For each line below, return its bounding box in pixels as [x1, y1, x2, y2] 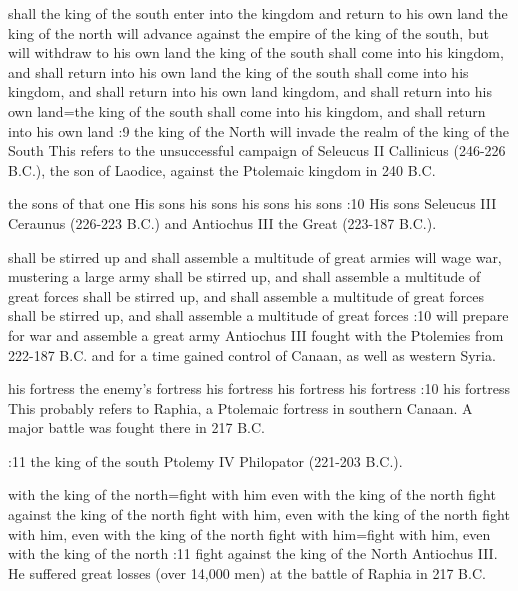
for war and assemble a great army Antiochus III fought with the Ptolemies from [8, 324, 504, 345]
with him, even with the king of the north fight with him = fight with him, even [8, 523, 491, 544]
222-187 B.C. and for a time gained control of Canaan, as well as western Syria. [8, 344, 496, 365]
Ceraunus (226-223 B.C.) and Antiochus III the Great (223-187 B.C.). [8, 212, 437, 233]
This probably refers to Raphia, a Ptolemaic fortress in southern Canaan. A [8, 397, 473, 418]
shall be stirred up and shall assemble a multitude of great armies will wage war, [8, 246, 502, 267]
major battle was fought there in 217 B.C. [8, 417, 266, 438]
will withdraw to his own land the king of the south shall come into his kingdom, [8, 42, 504, 63]
